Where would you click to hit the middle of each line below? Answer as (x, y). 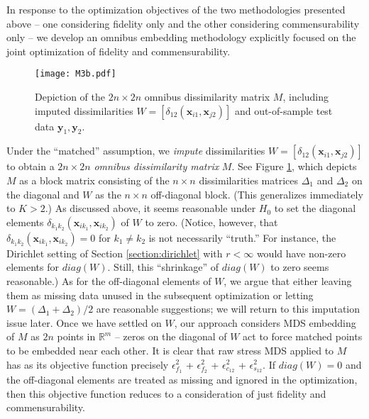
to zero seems (300, 267)
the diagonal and (43, 194)
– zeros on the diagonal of (171, 336)
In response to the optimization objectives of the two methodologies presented (176, 9)
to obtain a (31, 166)
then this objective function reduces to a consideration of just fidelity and (166, 393)
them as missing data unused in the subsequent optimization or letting (160, 295)
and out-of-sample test (283, 110)
